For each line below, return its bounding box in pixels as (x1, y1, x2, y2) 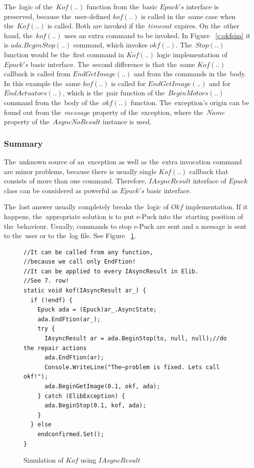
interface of (193, 176, 227, 186)
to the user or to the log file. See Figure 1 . (4, 230, 136, 241)
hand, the (4, 30, 33, 40)
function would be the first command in (4, 49, 124, 59)
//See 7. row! (23, 277, 69, 285)
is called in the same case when (141, 11, 236, 21)
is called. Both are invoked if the (47, 21, 145, 31)
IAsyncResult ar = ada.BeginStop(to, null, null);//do (44, 335, 227, 342)
